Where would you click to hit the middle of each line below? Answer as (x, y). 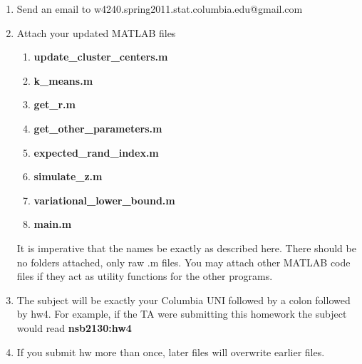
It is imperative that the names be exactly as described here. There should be (186, 248)
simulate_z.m (68, 176)
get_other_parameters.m (98, 128)
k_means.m (63, 80)
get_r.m (55, 104)
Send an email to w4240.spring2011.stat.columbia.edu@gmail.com (160, 9)
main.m (53, 224)
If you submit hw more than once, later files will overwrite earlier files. (171, 352)
